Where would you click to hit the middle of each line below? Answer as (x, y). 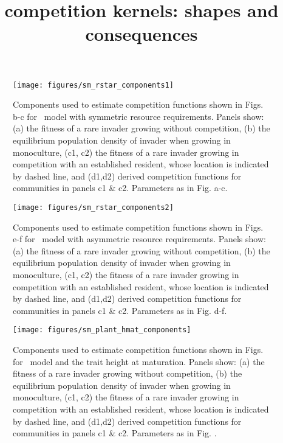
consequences (141, 34)
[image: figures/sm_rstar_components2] (93, 207)
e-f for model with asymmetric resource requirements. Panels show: (139, 239)
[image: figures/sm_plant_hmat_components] (102, 330)
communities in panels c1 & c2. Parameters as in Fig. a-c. (120, 188)
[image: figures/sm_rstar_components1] (93, 85)
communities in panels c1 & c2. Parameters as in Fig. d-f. (120, 310)
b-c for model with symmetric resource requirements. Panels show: (138, 116)
